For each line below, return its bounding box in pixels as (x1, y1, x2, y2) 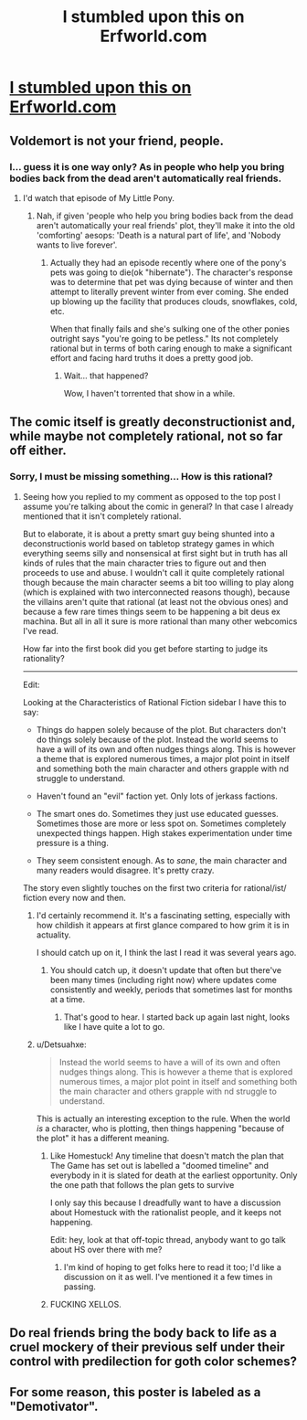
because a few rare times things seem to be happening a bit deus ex (22, 606, 281, 617)
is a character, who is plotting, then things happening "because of (36, 1122, 285, 1134)
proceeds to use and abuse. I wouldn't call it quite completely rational (22, 567, 285, 578)
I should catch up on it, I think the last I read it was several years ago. (36, 947, 297, 958)
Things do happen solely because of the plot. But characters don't (36, 724, 286, 735)
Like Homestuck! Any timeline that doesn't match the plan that (49, 1150, 285, 1161)
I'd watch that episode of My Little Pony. (22, 192, 175, 203)
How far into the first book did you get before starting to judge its (22, 642, 268, 654)
